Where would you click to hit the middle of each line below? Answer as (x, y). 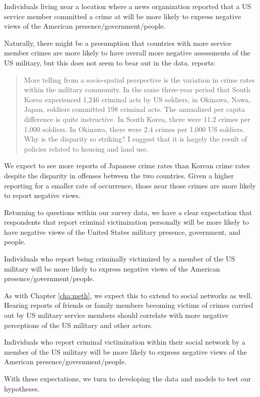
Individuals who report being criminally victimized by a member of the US (120, 259)
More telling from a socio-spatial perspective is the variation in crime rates (139, 79)
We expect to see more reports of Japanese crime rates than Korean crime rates (127, 166)
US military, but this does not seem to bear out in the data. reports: (110, 62)
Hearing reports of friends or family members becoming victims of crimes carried (129, 305)
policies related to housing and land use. (86, 148)
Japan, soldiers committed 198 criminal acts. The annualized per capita (135, 109)
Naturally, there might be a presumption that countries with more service (118, 43)
